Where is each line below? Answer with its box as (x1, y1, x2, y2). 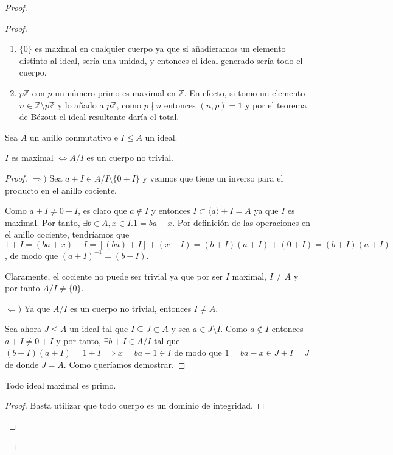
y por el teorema (245, 98, 307, 111)
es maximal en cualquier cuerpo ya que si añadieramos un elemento (35, 42, 286, 55)
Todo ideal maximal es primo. (5, 378, 116, 391)
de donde (5, 358, 39, 371)
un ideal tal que (69, 322, 128, 335)
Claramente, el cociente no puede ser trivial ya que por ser (5, 269, 223, 282)
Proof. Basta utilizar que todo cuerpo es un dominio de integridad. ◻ (5, 399, 265, 412)
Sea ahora (5, 322, 41, 335)
